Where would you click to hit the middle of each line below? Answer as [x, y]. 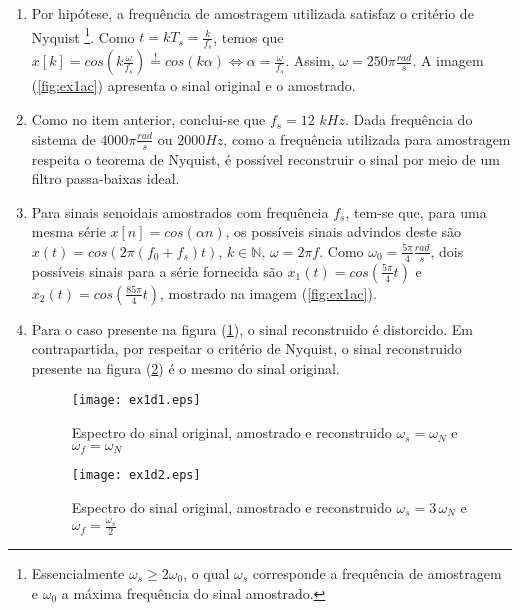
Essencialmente [78, 572]
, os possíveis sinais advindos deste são [343, 231]
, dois [447, 250]
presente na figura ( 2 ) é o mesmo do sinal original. [185, 367]
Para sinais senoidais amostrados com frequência [180, 211]
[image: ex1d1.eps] [136, 400]
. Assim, [310, 60]
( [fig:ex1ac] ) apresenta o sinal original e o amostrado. [193, 85]
